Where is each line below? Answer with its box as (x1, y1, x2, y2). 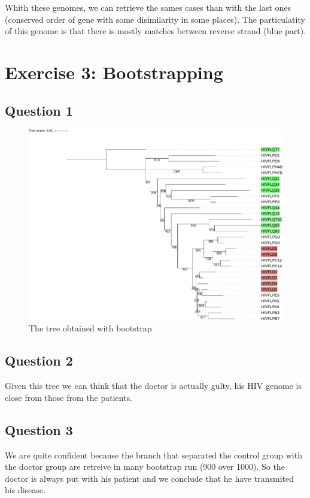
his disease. (5, 484, 45, 496)
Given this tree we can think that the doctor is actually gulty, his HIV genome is (5, 379, 302, 392)
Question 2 (5, 351, 73, 370)
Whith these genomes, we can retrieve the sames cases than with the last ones (5, 1, 291, 13)
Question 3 (5, 420, 73, 439)
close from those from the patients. (5, 391, 133, 403)
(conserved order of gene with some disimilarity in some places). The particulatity (5, 13, 305, 25)
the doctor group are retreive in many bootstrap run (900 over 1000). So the (5, 460, 285, 473)
